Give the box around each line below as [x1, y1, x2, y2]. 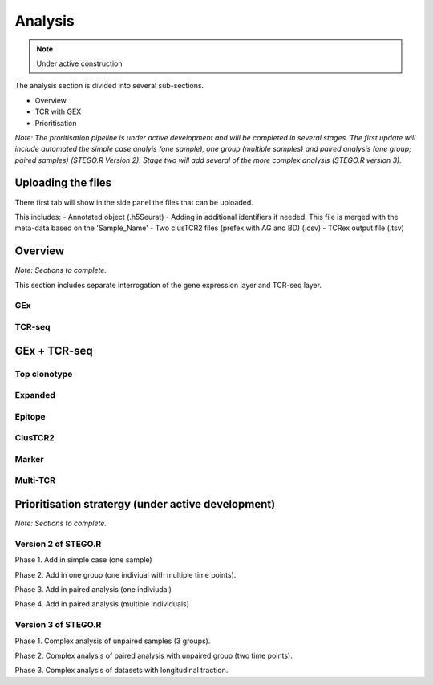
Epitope [14, 411, 46, 422]
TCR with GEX [34, 107, 82, 116]
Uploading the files [14, 176, 112, 190]
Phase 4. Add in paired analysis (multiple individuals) [14, 599, 190, 609]
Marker [14, 453, 44, 464]
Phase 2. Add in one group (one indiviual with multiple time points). [14, 569, 237, 579]
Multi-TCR [14, 475, 56, 486]
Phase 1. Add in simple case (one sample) [14, 555, 152, 565]
